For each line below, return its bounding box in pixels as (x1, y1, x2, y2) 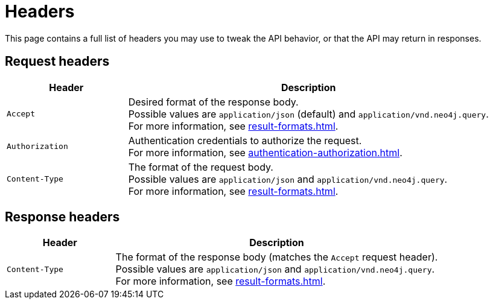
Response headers (5, 209, 120, 225)
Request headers (5, 54, 110, 69)
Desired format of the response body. (128, 95, 299, 108)
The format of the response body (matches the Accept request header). (115, 251, 438, 264)
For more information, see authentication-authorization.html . (128, 146, 402, 159)
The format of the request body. (128, 160, 273, 173)
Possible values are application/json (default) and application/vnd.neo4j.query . (128, 107, 489, 120)
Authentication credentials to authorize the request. (128, 134, 362, 147)
